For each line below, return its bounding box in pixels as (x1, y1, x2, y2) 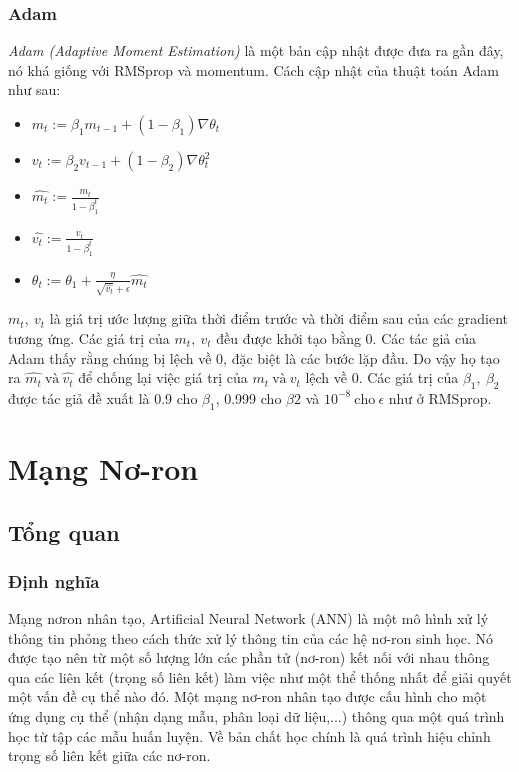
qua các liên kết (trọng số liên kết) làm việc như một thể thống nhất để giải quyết (8, 666, 512, 687)
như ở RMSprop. (388, 387, 492, 408)
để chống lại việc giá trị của (78, 367, 248, 388)
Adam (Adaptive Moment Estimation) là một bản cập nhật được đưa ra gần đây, (8, 40, 504, 61)
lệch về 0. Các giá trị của (305, 367, 459, 388)
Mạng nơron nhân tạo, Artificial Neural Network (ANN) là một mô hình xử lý (8, 608, 489, 629)
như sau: (8, 79, 61, 100)
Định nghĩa (8, 568, 100, 593)
